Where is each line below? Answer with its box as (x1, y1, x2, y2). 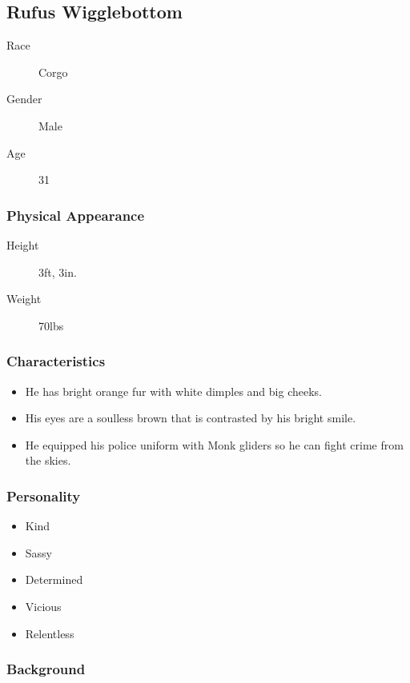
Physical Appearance (6, 205, 145, 225)
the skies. (25, 452, 71, 469)
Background (6, 659, 86, 679)
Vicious (25, 597, 62, 614)
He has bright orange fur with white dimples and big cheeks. (25, 382, 322, 399)
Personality (6, 485, 81, 505)
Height (6, 236, 39, 253)
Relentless (25, 625, 74, 641)
